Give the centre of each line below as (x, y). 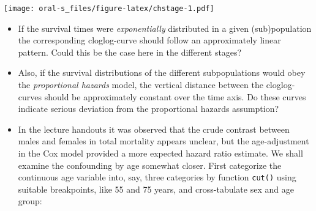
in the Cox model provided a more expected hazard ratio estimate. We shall (160, 153)
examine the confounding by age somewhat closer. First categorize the (150, 165)
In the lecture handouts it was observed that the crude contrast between (154, 129)
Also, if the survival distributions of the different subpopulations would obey (162, 72)
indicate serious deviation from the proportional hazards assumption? (149, 109)
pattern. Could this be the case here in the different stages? (130, 52)
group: (30, 201)
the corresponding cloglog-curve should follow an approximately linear (149, 40)
